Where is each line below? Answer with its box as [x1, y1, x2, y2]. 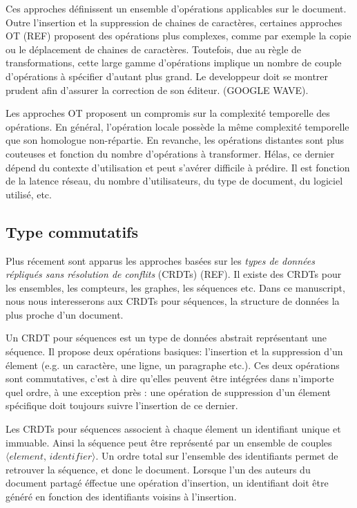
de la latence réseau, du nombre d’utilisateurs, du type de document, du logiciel [6, 173, 343, 188]
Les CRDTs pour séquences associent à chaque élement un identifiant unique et [6, 422, 341, 436]
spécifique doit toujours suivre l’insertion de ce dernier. [6, 398, 238, 413]
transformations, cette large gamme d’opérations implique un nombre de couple [6, 55, 342, 70]
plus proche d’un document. [6, 307, 124, 321]
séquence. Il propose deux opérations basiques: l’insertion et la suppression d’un [6, 344, 343, 359]
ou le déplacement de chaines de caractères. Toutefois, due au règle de [6, 41, 302, 56]
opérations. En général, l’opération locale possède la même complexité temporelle [6, 119, 349, 133]
